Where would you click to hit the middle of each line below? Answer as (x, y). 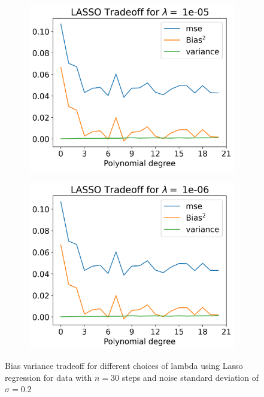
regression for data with (48, 377)
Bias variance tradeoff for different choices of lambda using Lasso (124, 366)
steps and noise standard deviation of (190, 377)
